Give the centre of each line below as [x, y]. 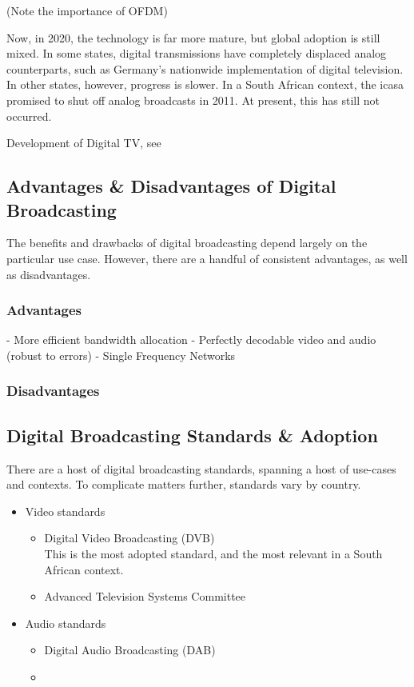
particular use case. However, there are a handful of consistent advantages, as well [207, 258]
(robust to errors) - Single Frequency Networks [121, 355]
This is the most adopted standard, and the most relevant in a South [213, 553]
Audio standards [66, 623]
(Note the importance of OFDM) [87, 10]
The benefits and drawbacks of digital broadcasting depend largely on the [187, 243]
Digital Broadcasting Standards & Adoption [192, 435]
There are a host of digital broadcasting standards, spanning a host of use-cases [201, 468]
